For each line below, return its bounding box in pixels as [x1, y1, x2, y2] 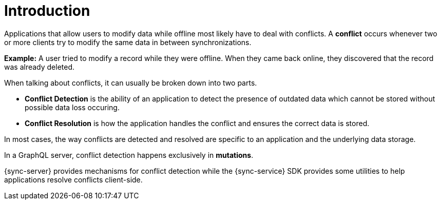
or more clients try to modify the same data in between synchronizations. [4, 37, 252, 47]
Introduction [4, 2, 90, 19]
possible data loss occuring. [25, 103, 120, 112]
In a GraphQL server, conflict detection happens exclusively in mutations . [4, 150, 254, 159]
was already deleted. [4, 62, 75, 71]
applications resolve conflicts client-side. [4, 175, 143, 184]
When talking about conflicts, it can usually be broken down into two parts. [4, 78, 257, 87]
